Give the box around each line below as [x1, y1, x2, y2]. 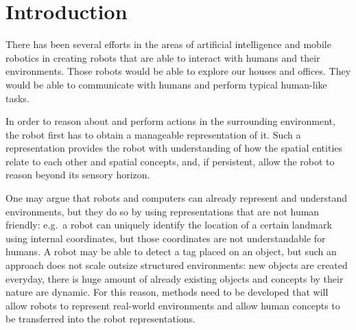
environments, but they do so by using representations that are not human [5, 204, 320, 218]
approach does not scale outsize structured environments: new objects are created [5, 258, 348, 272]
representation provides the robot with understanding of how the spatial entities [5, 141, 343, 155]
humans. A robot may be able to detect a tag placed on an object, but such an [5, 244, 337, 259]
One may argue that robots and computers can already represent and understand [5, 191, 347, 205]
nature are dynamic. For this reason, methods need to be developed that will [5, 285, 329, 299]
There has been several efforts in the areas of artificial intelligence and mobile [5, 37, 331, 51]
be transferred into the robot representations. [5, 311, 195, 326]
